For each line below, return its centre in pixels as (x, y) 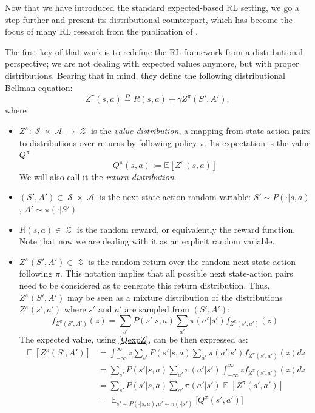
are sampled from (157, 309)
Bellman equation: (39, 87)
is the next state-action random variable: (175, 197)
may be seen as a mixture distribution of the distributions (175, 297)
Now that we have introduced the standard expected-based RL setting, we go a (152, 7)
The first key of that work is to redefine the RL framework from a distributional (154, 51)
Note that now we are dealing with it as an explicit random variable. (147, 241)
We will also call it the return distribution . (98, 176)
